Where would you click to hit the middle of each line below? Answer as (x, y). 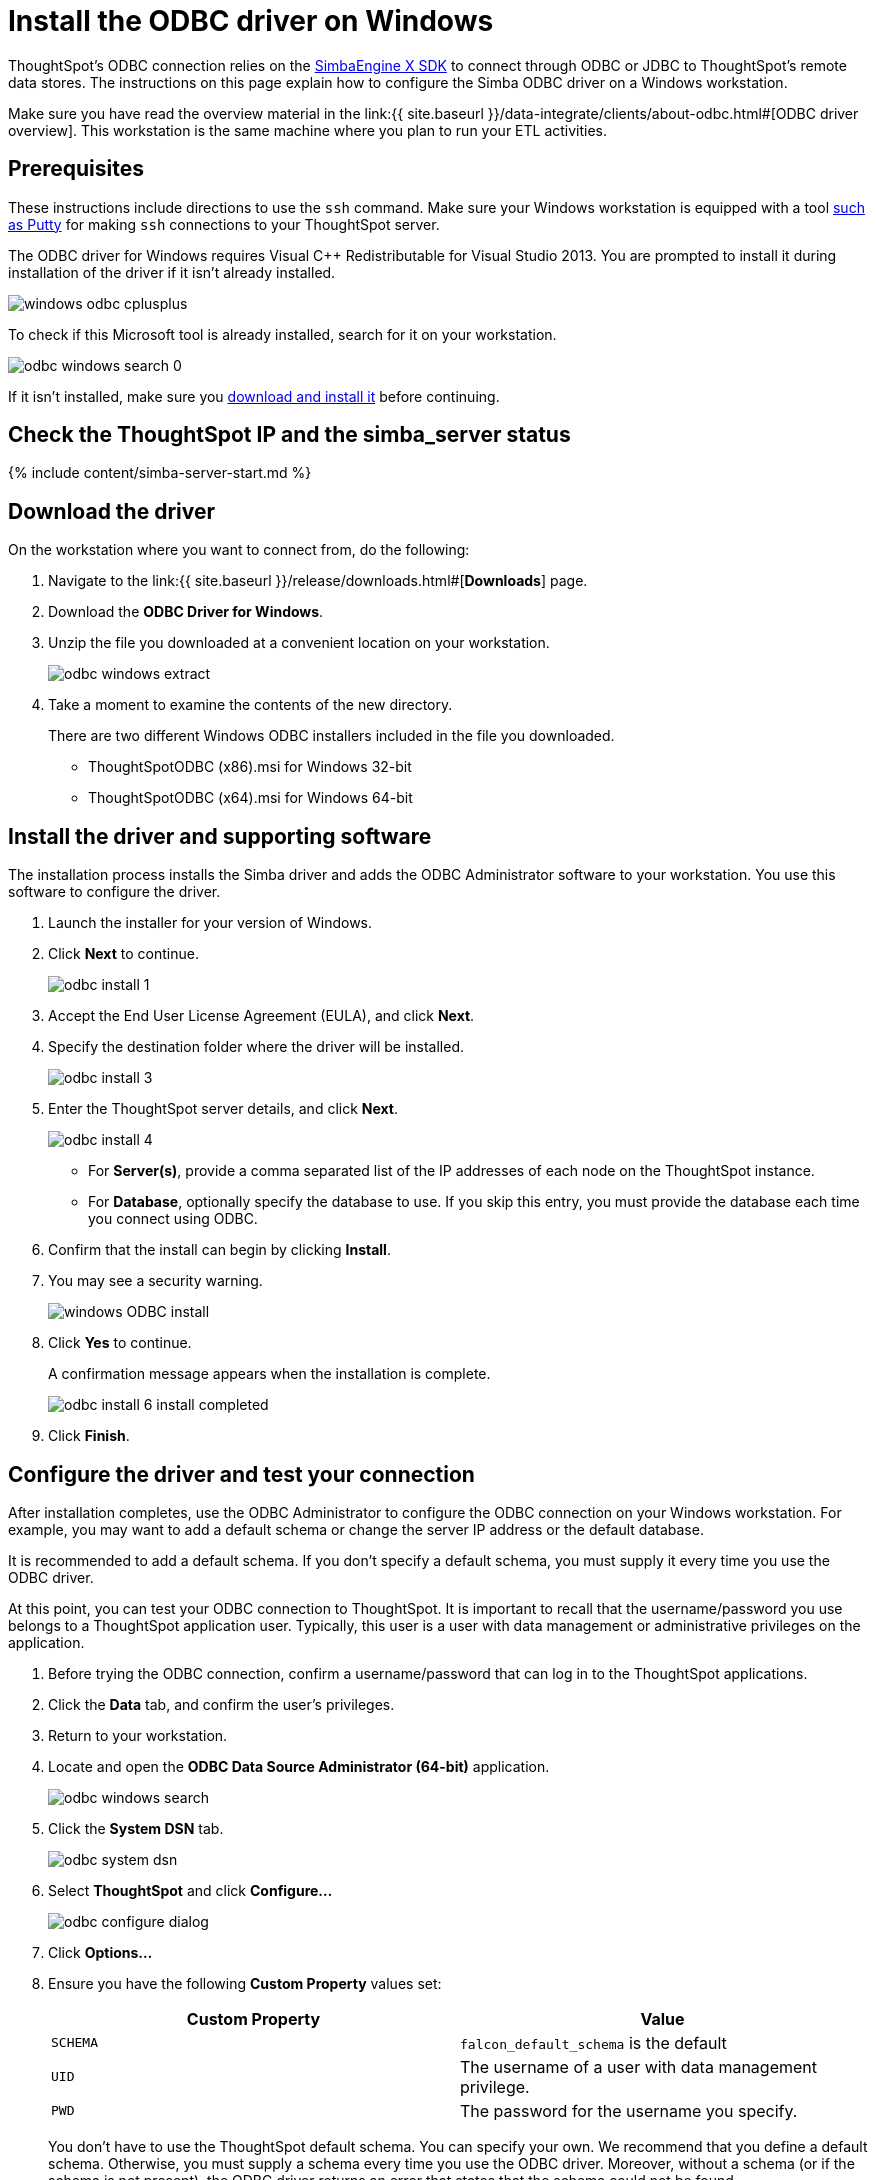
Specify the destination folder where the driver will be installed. (256, 1047)
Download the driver (112, 511)
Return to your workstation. (138, 1735)
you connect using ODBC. (173, 1219)
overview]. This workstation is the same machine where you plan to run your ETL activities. (308, 130)
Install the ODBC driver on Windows (251, 21)
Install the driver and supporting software (220, 836)
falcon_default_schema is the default (593, 2042)
